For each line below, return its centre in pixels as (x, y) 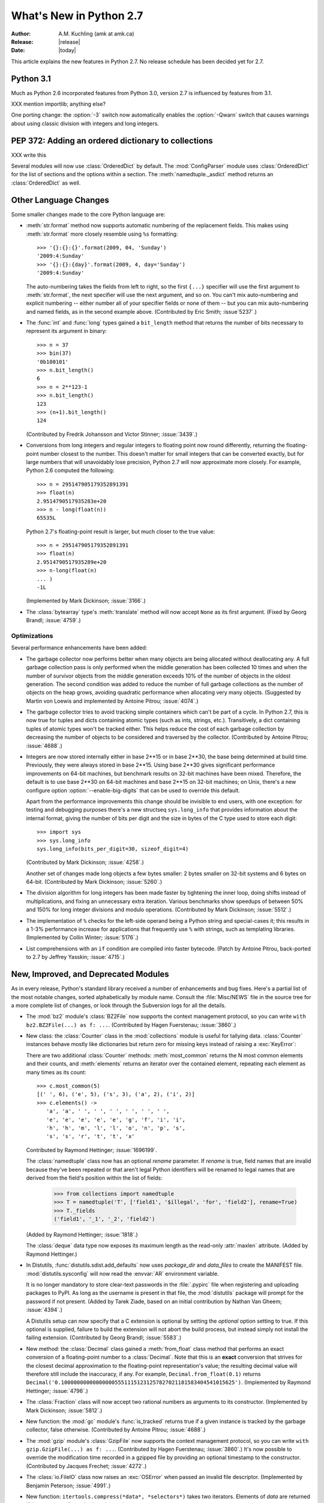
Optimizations (32, 635)
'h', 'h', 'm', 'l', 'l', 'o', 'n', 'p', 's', (116, 1128)
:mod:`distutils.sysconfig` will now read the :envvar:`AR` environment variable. (122, 1273)
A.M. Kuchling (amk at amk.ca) (96, 34)
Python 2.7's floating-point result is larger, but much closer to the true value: (121, 531)
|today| (67, 51)
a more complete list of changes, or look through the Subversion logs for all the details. (118, 1005)
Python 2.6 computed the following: (70, 470)
